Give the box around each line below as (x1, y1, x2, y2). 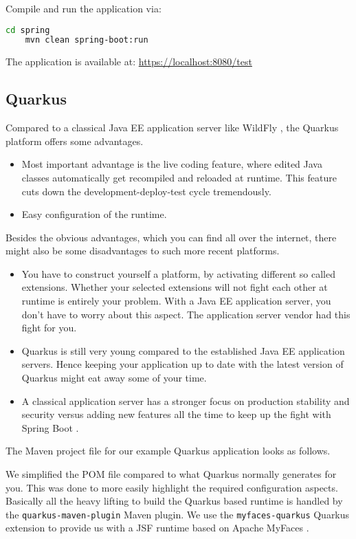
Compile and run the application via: (5, 1, 162, 15)
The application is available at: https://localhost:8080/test (5, 54, 252, 69)
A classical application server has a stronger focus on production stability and (21, 393, 350, 408)
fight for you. (21, 320, 77, 335)
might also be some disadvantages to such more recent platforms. (5, 243, 280, 258)
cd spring (5, 25, 50, 35)
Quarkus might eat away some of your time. (21, 371, 207, 385)
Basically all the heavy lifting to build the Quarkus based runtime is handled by (5, 494, 343, 508)
